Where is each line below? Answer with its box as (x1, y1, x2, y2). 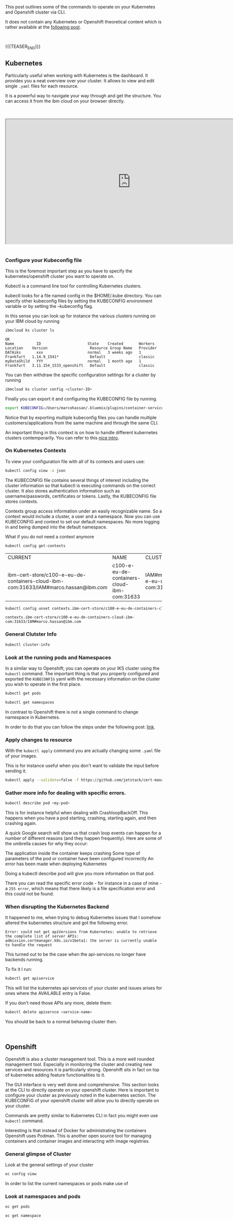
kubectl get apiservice (5, 976, 55, 981)
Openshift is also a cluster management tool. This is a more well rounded (5, 1056, 154, 1062)
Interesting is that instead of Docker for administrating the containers (5, 1127, 147, 1133)
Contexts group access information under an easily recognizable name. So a (5, 508, 162, 514)
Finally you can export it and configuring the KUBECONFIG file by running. (5, 396, 158, 402)
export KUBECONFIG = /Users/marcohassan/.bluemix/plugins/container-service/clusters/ (5, 405, 186, 410)
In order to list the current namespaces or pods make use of (5, 1181, 128, 1187)
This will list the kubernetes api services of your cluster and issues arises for (5, 985, 162, 991)
